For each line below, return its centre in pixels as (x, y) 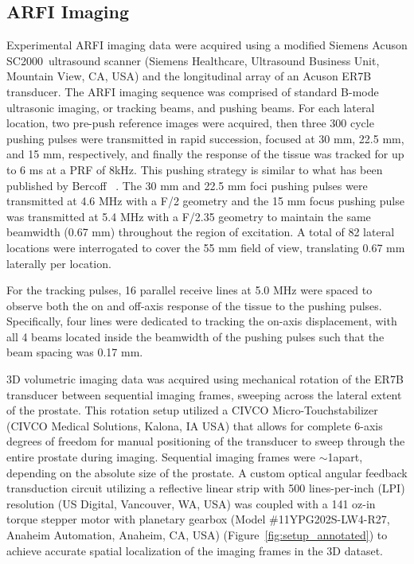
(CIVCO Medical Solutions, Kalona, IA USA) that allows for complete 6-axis (195, 425)
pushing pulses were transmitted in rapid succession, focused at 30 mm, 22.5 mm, (205, 138)
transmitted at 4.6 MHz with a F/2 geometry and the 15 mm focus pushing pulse (205, 201)
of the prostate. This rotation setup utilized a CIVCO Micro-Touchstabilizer (192, 410)
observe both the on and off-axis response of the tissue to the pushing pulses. (194, 305)
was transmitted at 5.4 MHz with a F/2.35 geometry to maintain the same (189, 216)
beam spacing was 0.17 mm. (75, 352)
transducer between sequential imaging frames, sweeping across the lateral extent (204, 394)
